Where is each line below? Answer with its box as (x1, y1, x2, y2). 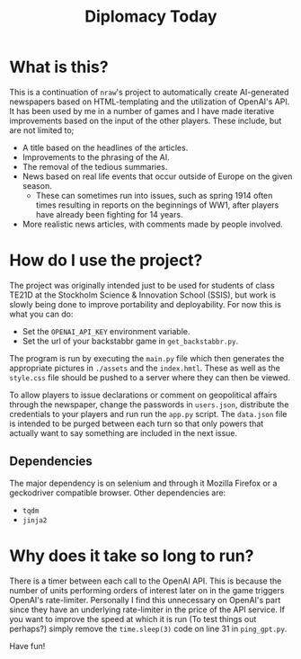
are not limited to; (9, 124, 75, 136)
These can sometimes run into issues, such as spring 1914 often (35, 190, 273, 200)
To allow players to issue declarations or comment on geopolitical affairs (9, 389, 278, 400)
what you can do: (9, 308, 74, 319)
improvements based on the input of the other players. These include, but (9, 115, 282, 126)
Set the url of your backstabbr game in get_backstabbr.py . (22, 335, 239, 346)
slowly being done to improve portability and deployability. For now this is (9, 298, 281, 309)
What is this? (9, 57, 110, 77)
